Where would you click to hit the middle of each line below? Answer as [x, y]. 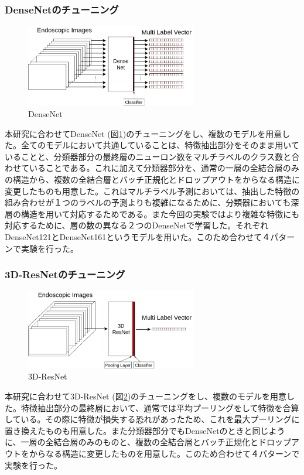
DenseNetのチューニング [62, 9]
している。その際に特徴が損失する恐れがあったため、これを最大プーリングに [152, 419]
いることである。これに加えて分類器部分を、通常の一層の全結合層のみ [164, 168]
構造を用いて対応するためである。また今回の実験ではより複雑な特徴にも [160, 213]
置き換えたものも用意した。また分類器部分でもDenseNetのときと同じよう [145, 430]
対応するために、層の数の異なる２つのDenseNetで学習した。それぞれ [137, 225]
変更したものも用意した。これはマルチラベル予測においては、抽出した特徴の [152, 191]
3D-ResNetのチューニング [65, 274]
